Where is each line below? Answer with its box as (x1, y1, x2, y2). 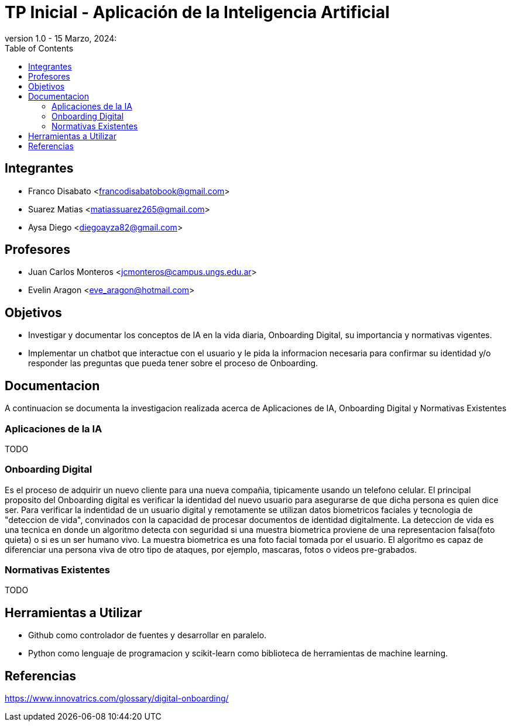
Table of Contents (5, 43, 74, 53)
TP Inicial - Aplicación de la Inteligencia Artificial (5, 2, 390, 22)
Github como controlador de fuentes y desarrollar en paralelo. (28, 630, 267, 641)
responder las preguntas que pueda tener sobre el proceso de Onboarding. (28, 358, 318, 369)
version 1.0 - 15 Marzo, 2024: (5, 33, 117, 43)
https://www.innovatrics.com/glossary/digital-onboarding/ (5, 693, 229, 704)
